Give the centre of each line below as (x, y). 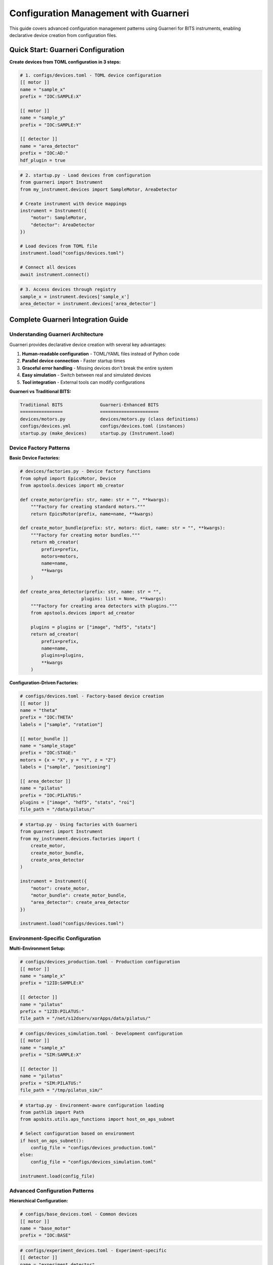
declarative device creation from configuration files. (63, 35)
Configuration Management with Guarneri (99, 13)
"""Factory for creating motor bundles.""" (85, 535)
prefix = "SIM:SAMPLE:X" (51, 1055)
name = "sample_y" (43, 118)
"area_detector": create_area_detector (80, 902)
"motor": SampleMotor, (59, 218)
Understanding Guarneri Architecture (56, 334)
